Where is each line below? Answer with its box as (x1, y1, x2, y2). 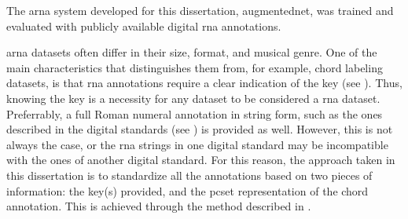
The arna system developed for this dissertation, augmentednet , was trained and (6, 2, 394, 18)
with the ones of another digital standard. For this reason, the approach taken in (6, 151, 395, 168)
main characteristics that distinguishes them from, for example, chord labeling (6, 59, 383, 75)
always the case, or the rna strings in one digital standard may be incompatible (6, 136, 388, 152)
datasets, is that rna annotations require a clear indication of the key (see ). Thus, (6, 75, 402, 91)
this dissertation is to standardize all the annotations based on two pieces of (6, 166, 373, 183)
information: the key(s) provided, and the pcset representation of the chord (6, 182, 369, 199)
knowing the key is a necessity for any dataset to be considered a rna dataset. (6, 89, 380, 106)
